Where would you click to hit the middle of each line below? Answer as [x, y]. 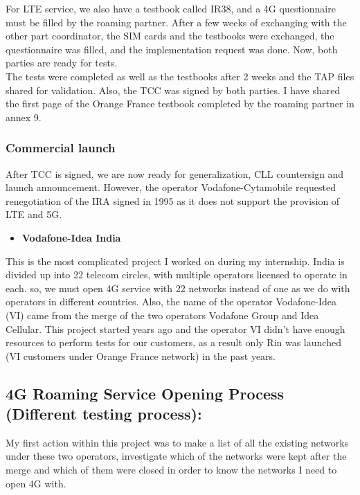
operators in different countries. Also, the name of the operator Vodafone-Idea [171, 301]
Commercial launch [61, 148]
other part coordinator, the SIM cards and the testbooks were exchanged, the [170, 36]
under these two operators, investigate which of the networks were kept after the [176, 456]
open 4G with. [36, 483]
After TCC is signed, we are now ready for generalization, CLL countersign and [175, 173]
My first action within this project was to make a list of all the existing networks [177, 442]
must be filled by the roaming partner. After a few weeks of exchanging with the [176, 22]
